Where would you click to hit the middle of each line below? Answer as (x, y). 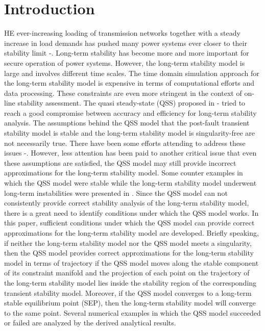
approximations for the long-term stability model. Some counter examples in (124, 173)
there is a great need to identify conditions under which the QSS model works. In (131, 212)
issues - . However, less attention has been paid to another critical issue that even (130, 153)
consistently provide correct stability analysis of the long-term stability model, (127, 203)
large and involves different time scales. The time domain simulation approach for (132, 73)
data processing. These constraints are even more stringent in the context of (123, 93)
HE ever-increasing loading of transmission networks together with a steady (122, 33)
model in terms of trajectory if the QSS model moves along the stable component (131, 262)
